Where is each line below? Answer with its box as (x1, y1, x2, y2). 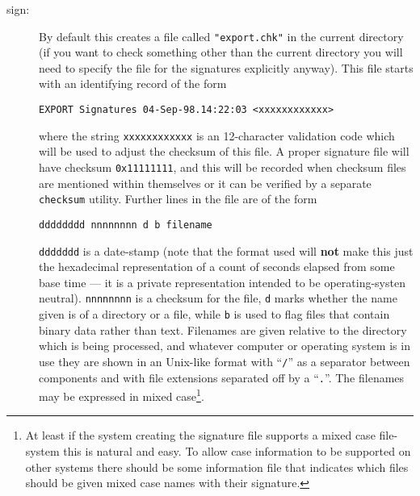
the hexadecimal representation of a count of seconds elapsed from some (39, 258, 395, 275)
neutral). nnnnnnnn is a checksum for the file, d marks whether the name (39, 290, 397, 306)
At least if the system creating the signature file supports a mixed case (25, 427, 376, 444)
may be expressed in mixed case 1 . (39, 386, 204, 404)
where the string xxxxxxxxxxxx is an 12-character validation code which (39, 127, 395, 144)
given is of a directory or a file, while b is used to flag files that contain (39, 306, 390, 322)
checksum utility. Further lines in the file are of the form (39, 190, 317, 207)
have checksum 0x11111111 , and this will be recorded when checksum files (39, 158, 406, 175)
